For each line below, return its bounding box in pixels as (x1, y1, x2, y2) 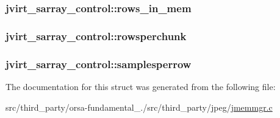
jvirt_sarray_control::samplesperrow (5, 56, 192, 71)
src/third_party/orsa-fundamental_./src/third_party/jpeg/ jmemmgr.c (5, 100, 273, 113)
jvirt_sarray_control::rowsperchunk (5, 28, 187, 43)
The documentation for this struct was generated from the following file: (5, 80, 276, 92)
